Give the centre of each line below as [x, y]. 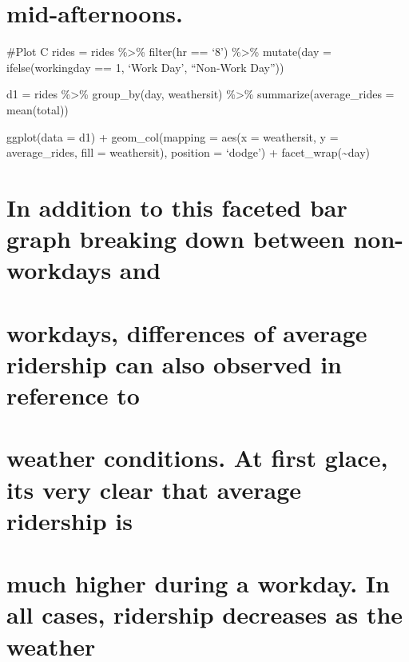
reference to [73, 395]
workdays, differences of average [187, 332]
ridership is [69, 520]
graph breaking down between [176, 239]
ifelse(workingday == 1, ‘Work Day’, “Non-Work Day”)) [145, 67]
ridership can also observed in [175, 363]
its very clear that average [154, 489]
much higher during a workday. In [198, 583]
